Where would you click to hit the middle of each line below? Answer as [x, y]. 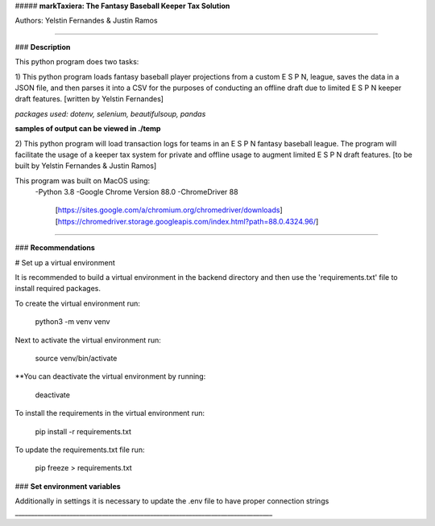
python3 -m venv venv [72, 322]
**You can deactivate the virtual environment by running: [110, 376]
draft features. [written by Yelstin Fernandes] [89, 99]
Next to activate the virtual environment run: [88, 340]
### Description [43, 47]
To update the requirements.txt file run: [80, 450]
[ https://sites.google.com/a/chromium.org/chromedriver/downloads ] [169, 210]
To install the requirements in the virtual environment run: [110, 413]
